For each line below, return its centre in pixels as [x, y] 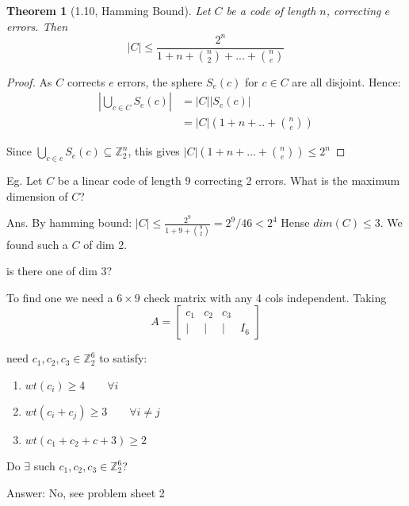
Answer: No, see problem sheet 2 [86, 492]
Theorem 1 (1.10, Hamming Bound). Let [109, 10]
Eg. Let [25, 180]
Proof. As [29, 81]
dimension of [37, 195]
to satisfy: [123, 358]
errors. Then [37, 26]
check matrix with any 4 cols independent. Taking [265, 297]
